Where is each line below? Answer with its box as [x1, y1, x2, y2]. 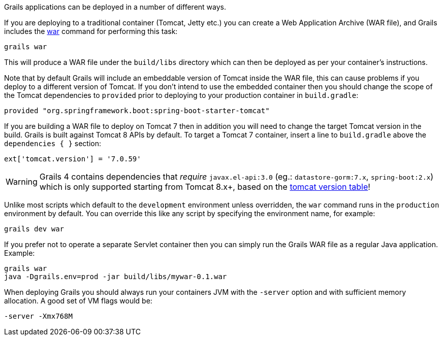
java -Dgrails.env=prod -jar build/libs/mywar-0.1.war [4, 273, 227, 281]
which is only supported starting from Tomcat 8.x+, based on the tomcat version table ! [39, 182, 370, 192]
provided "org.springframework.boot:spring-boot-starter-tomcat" [4, 107, 270, 115]
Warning [6, 177, 38, 187]
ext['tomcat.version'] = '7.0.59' [4, 155, 141, 163]
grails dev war [4, 225, 65, 233]
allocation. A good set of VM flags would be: [4, 296, 152, 305]
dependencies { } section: [4, 139, 102, 148]
